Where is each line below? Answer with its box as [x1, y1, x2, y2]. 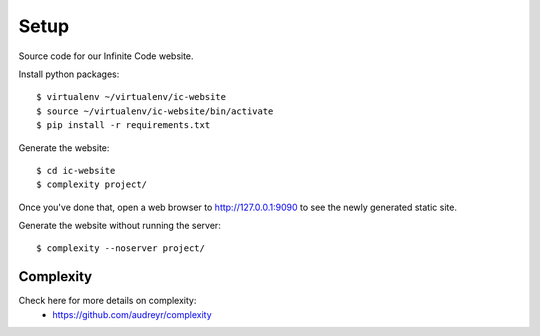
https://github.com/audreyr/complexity [52, 308, 212, 320]
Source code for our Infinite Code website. [18, 50, 194, 62]
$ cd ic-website [36, 165, 116, 176]
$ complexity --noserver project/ [36, 243, 205, 254]
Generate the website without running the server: [18, 220, 222, 232]
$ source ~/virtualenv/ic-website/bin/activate [36, 105, 274, 117]
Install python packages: [18, 68, 120, 80]
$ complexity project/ [36, 179, 148, 190]
